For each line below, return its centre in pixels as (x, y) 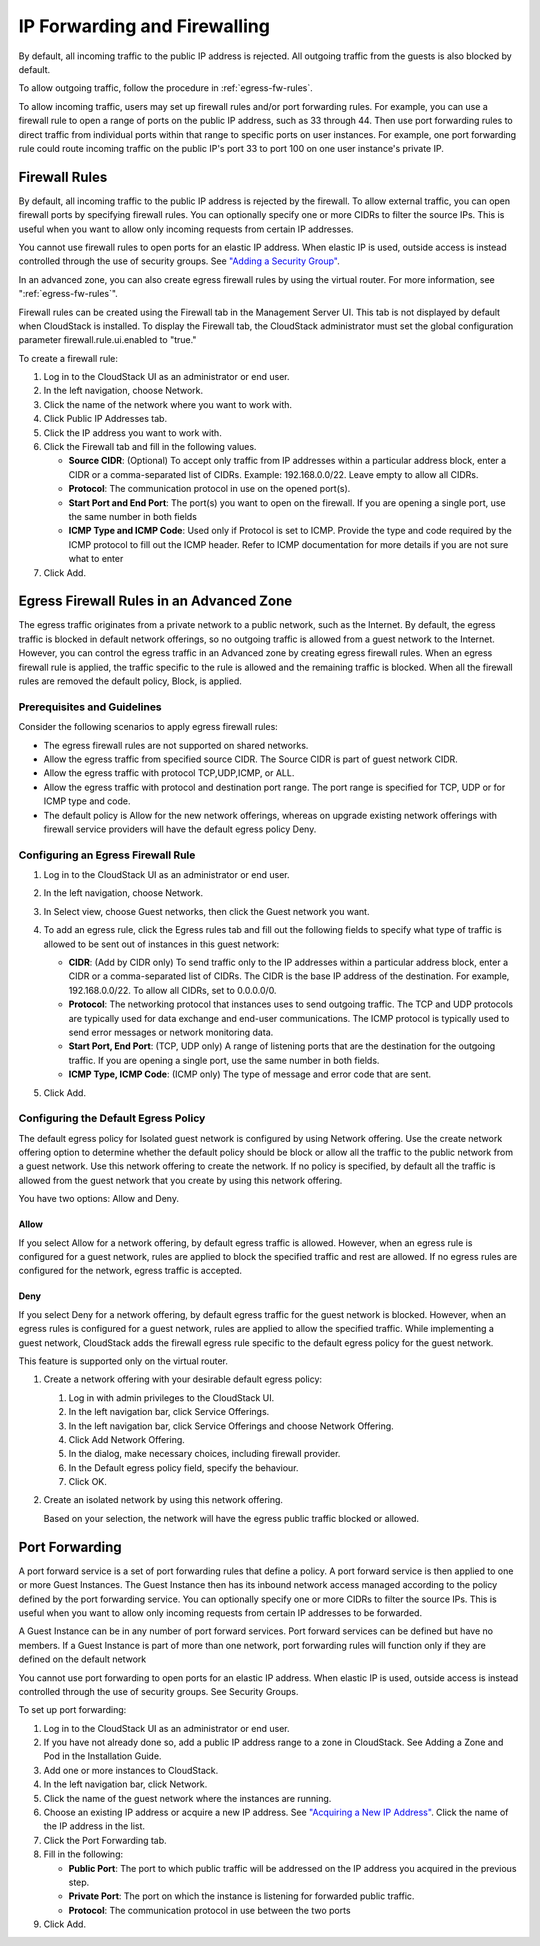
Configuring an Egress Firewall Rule (107, 855)
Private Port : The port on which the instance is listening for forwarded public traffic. (241, 1896)
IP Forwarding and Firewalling (144, 26)
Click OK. (87, 1482)
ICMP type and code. (87, 801)
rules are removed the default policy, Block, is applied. (130, 681)
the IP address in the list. (94, 1826)
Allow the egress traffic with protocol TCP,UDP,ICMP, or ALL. (169, 773)
